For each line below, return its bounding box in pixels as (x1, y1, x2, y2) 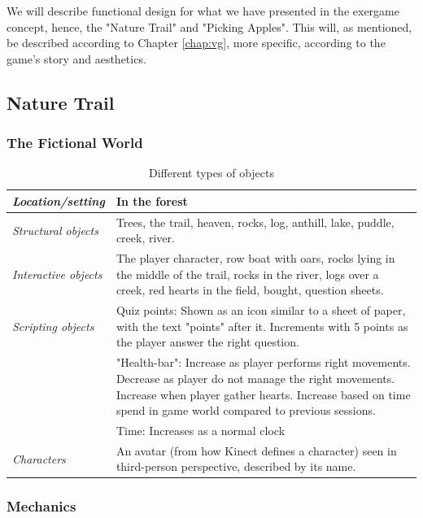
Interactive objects (12, 265, 102, 282)
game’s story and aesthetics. (7, 50, 146, 67)
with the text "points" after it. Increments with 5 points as (116, 317, 408, 334)
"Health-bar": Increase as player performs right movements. (116, 354, 411, 371)
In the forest (116, 192, 188, 209)
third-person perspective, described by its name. (116, 458, 356, 475)
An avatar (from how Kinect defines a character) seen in (116, 442, 397, 459)
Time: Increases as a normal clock (116, 421, 286, 438)
